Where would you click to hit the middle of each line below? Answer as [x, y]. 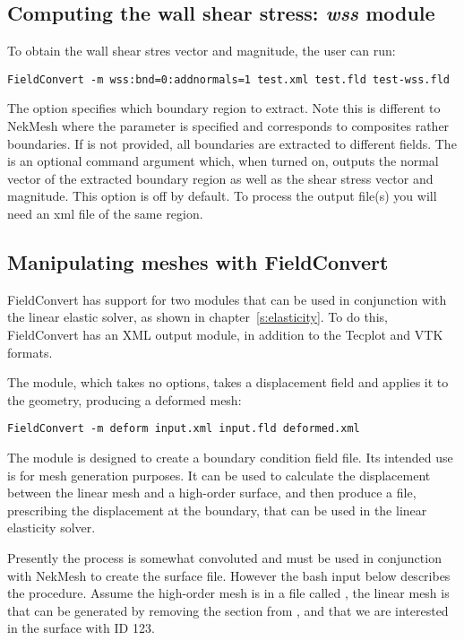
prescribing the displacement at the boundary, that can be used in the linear [217, 510]
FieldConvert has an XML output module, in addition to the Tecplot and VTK [225, 334]
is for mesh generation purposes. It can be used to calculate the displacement [219, 475]
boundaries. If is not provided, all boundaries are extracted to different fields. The [232, 143]
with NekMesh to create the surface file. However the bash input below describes [229, 575]
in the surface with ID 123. [81, 628]
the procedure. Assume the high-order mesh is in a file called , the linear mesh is [228, 593]
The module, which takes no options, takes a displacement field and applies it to [228, 382]
